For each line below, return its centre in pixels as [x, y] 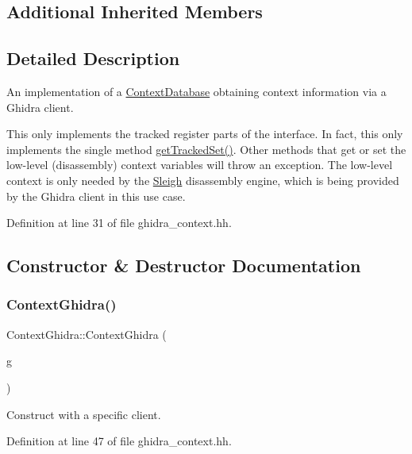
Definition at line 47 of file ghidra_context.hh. [119, 441]
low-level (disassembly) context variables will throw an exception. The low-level [200, 165]
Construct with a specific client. [84, 414]
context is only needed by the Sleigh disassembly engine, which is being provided [203, 180]
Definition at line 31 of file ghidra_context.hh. [119, 223]
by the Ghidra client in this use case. [96, 196]
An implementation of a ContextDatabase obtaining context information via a [196, 91]
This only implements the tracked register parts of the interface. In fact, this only [205, 134]
